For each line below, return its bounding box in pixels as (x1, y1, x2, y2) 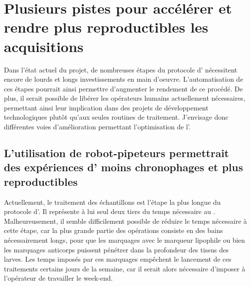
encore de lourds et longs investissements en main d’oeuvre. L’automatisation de (4, 74, 243, 84)
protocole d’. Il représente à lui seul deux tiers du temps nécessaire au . (4, 206, 215, 216)
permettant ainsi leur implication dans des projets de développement (4, 102, 209, 112)
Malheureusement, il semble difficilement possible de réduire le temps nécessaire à (4, 215, 247, 226)
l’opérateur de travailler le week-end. (4, 273, 113, 283)
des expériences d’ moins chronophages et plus (4, 160, 243, 175)
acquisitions (4, 36, 84, 56)
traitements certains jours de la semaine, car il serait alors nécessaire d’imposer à (4, 263, 245, 273)
